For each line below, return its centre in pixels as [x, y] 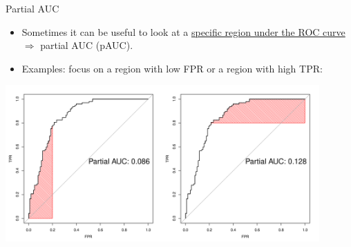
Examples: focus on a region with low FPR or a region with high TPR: [172, 68]
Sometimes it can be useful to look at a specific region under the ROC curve [183, 31]
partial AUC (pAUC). [87, 45]
